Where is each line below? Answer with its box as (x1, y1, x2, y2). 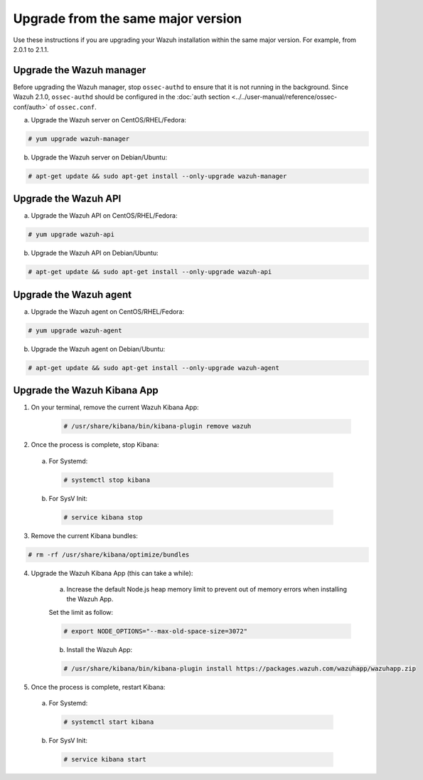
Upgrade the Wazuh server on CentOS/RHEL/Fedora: (31, 116, 186, 125)
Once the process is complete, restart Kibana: (31, 682, 166, 691)
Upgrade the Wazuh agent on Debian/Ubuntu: (31, 344, 166, 353)
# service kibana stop (63, 513, 143, 521)
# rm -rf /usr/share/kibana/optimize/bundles (28, 550, 190, 559)
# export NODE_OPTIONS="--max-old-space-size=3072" (63, 627, 248, 635)
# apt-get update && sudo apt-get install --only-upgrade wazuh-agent (28, 364, 280, 371)
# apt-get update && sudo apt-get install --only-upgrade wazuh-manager (28, 172, 287, 180)
